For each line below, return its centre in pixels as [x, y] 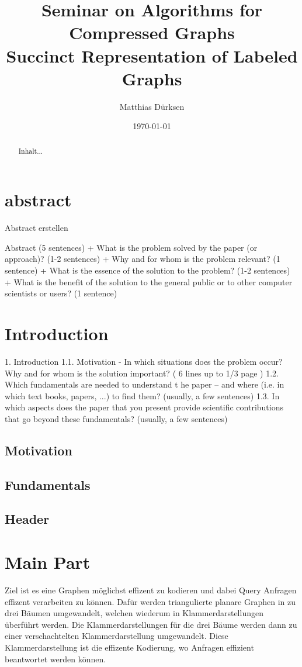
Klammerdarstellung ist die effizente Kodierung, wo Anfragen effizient [129, 647]
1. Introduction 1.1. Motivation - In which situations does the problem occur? [144, 361]
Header [27, 519]
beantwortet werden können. [55, 659]
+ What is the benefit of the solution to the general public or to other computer [149, 281]
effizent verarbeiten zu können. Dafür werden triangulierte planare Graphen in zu [150, 601]
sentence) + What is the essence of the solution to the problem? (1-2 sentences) [147, 270]
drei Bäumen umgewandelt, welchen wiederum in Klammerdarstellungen [134, 613]
